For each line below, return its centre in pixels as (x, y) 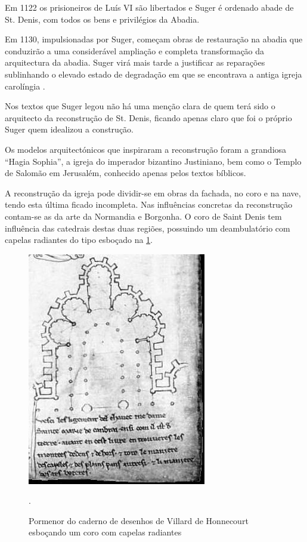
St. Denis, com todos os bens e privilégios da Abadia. (102, 19)
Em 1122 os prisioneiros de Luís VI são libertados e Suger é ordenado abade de (149, 7)
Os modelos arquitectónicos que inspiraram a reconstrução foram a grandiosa (146, 149)
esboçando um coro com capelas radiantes (105, 532)
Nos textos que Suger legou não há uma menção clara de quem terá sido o (140, 106)
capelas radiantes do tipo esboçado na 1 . (79, 240)
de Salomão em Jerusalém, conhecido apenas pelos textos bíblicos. (125, 173)
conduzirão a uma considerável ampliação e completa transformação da (135, 50)
